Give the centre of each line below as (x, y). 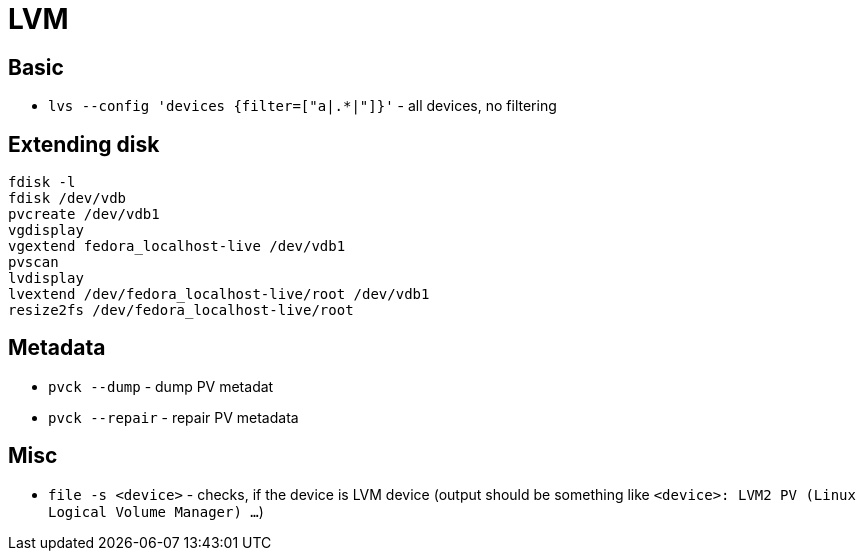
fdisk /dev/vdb (67, 198)
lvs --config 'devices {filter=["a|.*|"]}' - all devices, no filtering (302, 106)
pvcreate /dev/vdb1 (84, 214)
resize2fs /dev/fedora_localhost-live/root (181, 310)
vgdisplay (46, 230)
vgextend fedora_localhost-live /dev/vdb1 (177, 246)
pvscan (33, 262)
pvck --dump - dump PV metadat (161, 386)
